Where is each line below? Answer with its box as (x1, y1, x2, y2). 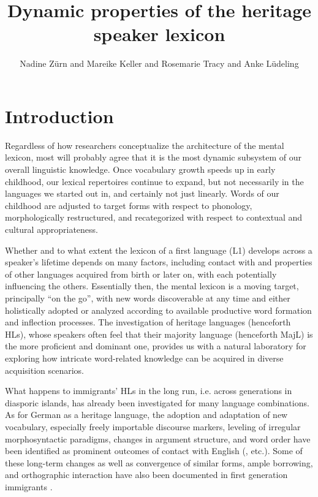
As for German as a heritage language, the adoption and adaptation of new (5, 408, 288, 421)
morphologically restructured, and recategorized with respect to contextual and (5, 211, 302, 224)
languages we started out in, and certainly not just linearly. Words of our (5, 187, 279, 200)
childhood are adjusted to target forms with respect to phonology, (5, 199, 252, 211)
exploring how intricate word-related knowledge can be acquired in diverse (5, 351, 284, 364)
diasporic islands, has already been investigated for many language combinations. (5, 396, 309, 409)
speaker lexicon (93, 21, 225, 47)
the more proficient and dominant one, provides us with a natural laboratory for (5, 340, 306, 352)
